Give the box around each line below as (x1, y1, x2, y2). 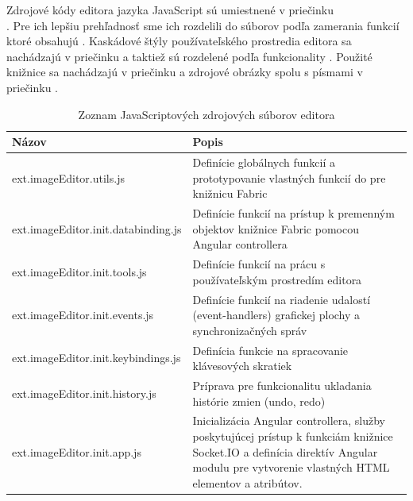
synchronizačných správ (192, 322, 307, 338)
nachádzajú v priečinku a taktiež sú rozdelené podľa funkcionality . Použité (6, 48, 372, 64)
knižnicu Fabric (192, 185, 268, 202)
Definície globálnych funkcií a (192, 154, 335, 170)
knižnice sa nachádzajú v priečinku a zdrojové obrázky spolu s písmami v (6, 64, 363, 80)
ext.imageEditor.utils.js (12, 169, 125, 186)
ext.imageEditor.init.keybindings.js (12, 349, 181, 366)
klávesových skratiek (192, 357, 292, 374)
